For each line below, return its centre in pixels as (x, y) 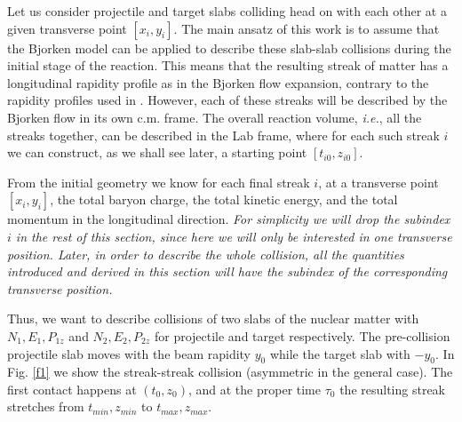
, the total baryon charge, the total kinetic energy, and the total (224, 199)
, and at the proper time (254, 389)
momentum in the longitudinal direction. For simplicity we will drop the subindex (229, 219)
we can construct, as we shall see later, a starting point (157, 152)
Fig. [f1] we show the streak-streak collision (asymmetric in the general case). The (230, 372)
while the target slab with (340, 353)
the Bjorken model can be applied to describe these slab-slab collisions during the (229, 48)
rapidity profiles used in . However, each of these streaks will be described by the (227, 100)
